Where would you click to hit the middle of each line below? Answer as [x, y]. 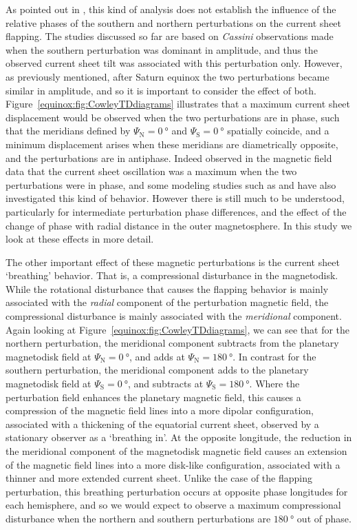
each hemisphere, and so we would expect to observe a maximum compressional [173, 505]
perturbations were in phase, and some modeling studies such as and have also [171, 184]
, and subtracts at [166, 384]
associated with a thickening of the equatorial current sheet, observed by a [162, 424]
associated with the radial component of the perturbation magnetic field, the [167, 302]
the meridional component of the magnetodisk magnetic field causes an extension [176, 451]
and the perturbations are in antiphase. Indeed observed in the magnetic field [169, 157]
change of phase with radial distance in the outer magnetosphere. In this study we [179, 225]
